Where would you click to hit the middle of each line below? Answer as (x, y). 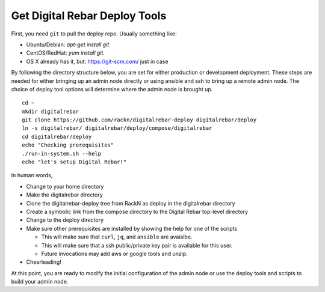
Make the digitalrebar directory (65, 195)
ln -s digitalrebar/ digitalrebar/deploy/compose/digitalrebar (117, 128)
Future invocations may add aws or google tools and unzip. (114, 254)
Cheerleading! (44, 262)
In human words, (32, 175)
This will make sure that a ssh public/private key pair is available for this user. (137, 245)
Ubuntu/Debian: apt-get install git (68, 44)
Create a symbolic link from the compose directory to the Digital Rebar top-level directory (137, 211)
